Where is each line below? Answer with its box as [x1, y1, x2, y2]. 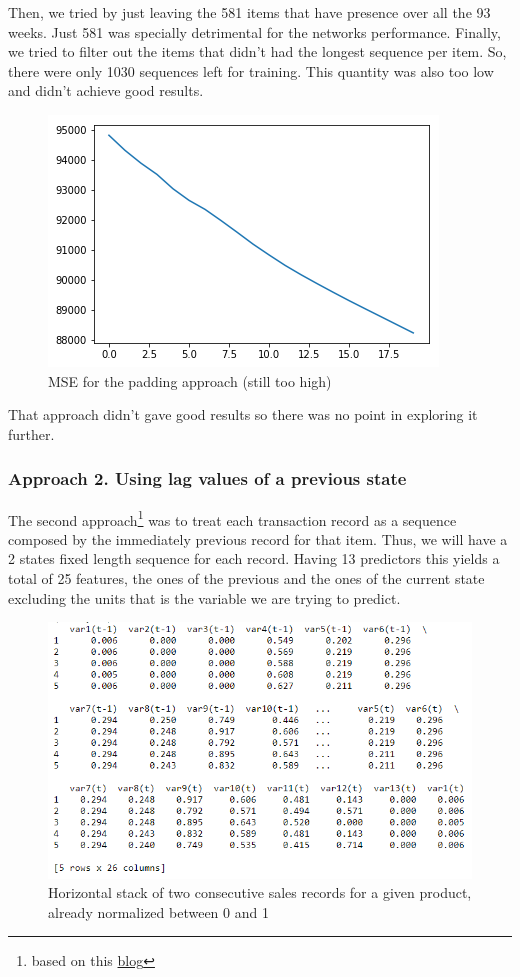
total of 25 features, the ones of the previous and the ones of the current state [8, 568, 485, 588]
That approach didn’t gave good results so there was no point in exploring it [8, 404, 478, 425]
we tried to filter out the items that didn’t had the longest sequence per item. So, [8, 41, 507, 62]
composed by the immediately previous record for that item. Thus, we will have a [8, 528, 508, 549]
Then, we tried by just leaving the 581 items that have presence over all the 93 [8, 2, 491, 22]
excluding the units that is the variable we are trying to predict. [8, 587, 401, 608]
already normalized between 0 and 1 [48, 901, 269, 922]
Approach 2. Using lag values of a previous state [8, 466, 407, 491]
